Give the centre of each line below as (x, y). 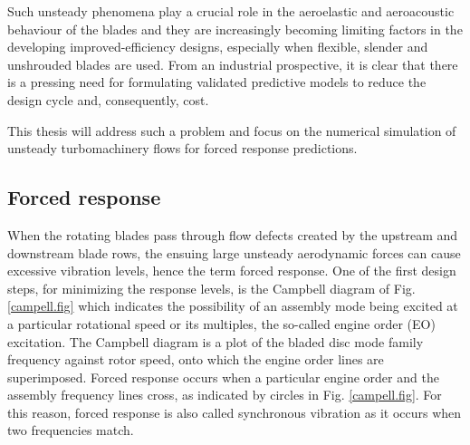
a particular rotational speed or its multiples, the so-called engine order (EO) (221, 323)
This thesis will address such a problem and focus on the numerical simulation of (232, 130)
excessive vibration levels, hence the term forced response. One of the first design (232, 271)
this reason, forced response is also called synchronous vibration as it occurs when (235, 412)
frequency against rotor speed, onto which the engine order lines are (196, 359)
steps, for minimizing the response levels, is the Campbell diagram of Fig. (211, 288)
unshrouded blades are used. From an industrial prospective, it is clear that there (233, 64)
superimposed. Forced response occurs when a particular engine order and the (223, 377)
